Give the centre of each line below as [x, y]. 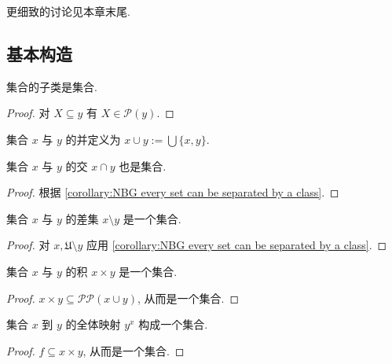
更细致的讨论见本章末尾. [68, 11]
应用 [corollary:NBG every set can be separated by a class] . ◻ [237, 245]
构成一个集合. [173, 324]
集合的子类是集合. [52, 86]
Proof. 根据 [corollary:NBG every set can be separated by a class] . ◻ [173, 192]
